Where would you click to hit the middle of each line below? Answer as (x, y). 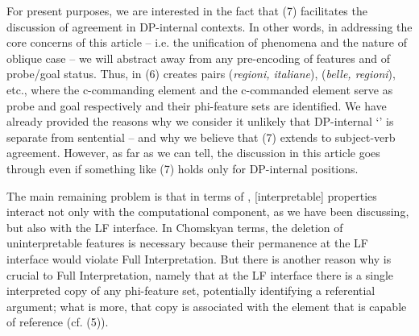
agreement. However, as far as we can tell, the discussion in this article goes (193, 153)
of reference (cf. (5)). (58, 322)
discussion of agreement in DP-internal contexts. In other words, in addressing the (209, 26)
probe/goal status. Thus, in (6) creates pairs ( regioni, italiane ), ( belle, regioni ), (201, 74)
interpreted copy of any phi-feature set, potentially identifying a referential (191, 290)
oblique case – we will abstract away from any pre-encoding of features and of (198, 58)
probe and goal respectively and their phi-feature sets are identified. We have (197, 105)
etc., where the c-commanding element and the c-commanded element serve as (200, 89)
